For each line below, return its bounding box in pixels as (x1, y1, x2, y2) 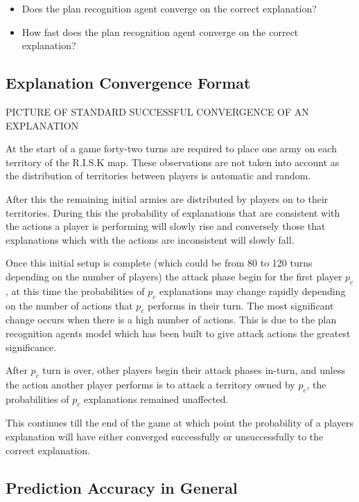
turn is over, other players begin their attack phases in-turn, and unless (42, 363, 346, 377)
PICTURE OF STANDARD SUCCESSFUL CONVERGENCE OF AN (6, 104, 309, 118)
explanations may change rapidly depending (159, 283, 346, 298)
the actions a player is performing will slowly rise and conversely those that (6, 219, 326, 233)
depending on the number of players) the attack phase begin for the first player (6, 269, 342, 283)
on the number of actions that (6, 298, 133, 312)
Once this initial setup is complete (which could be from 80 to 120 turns (6, 256, 313, 270)
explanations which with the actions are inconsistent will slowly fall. (6, 232, 295, 246)
